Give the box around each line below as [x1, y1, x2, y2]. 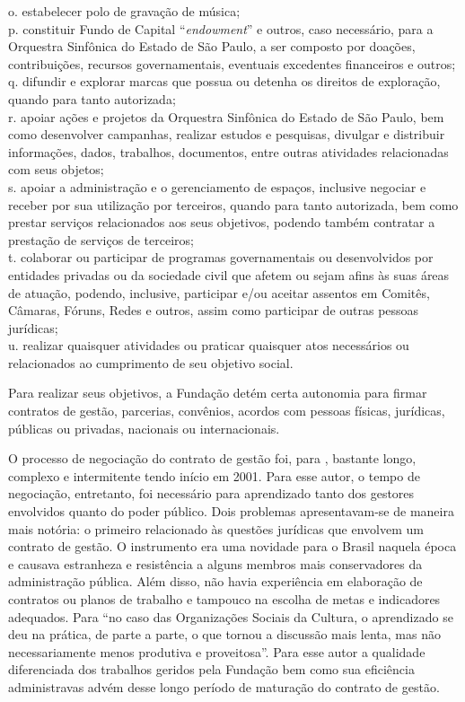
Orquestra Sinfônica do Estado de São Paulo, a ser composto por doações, [8, 37, 416, 56]
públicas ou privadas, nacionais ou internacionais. [8, 418, 280, 437]
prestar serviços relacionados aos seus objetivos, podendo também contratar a [8, 213, 435, 232]
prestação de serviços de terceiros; [8, 230, 194, 249]
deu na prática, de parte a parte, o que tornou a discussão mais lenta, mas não [8, 625, 441, 644]
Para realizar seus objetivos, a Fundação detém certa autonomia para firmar [8, 383, 427, 402]
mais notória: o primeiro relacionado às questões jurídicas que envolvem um [8, 519, 424, 538]
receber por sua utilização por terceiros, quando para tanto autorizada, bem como [8, 195, 459, 214]
